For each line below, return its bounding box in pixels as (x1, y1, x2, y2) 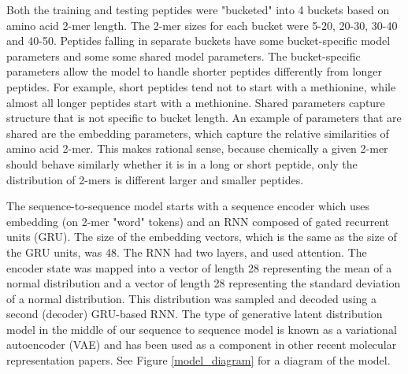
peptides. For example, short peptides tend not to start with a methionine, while (6, 78, 396, 94)
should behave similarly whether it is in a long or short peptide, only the (6, 155, 358, 172)
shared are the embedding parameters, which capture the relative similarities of (6, 124, 389, 141)
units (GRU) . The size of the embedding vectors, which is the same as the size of (6, 228, 397, 245)
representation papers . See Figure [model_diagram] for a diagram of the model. (6, 352, 391, 368)
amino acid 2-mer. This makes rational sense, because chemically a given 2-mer (6, 140, 388, 157)
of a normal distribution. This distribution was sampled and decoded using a (6, 290, 377, 306)
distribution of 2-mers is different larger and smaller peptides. (6, 171, 304, 187)
